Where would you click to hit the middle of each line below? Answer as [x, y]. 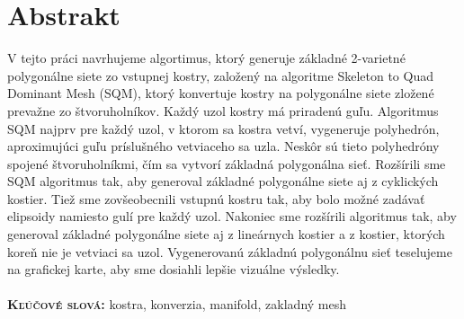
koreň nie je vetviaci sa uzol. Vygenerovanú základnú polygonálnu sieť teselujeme [230, 251]
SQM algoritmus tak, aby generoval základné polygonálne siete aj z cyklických [223, 181]
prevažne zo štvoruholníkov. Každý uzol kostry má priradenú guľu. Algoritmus [223, 110]
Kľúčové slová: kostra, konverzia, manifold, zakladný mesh [177, 304]
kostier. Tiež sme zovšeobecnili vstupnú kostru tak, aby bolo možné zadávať [216, 198]
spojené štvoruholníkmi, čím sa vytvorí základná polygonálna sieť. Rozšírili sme [227, 163]
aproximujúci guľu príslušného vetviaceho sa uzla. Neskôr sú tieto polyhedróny [223, 146]
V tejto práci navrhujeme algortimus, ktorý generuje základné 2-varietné [206, 58]
